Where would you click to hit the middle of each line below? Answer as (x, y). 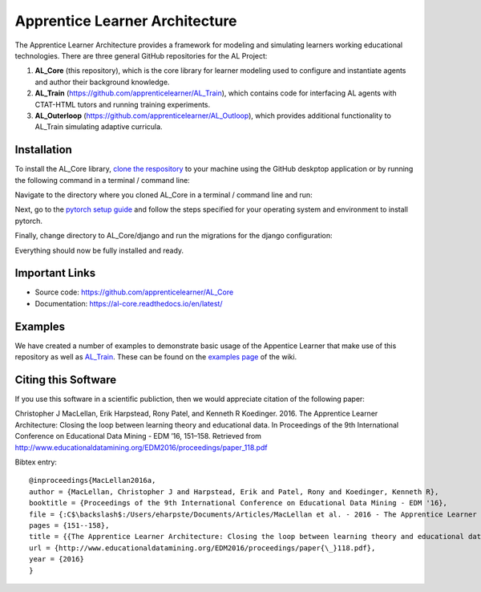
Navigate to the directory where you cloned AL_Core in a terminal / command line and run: (164, 195)
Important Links (55, 273)
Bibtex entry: (36, 462)
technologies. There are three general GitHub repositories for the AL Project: (141, 55)
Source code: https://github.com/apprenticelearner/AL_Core (134, 292)
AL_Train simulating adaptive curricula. (99, 127)
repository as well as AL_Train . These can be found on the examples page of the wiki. (156, 357)
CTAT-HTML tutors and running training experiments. (123, 104)
